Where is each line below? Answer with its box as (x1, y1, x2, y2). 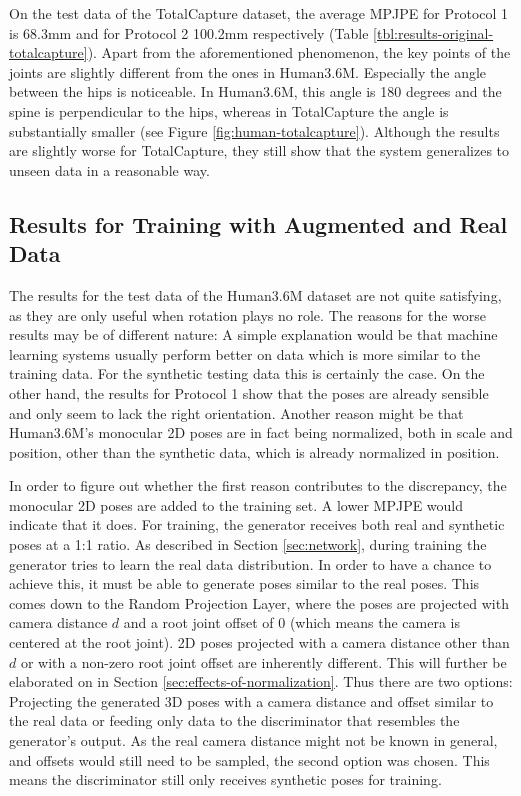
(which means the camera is (289, 612, 460, 633)
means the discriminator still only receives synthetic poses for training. (9, 769, 442, 790)
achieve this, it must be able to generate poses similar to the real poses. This (9, 573, 480, 594)
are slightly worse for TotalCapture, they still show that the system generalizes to (9, 140, 510, 161)
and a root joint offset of (123, 612, 274, 633)
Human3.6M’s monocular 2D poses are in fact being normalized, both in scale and (9, 422, 513, 443)
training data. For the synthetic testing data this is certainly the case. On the (9, 363, 485, 384)
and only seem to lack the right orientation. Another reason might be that (9, 402, 464, 423)
